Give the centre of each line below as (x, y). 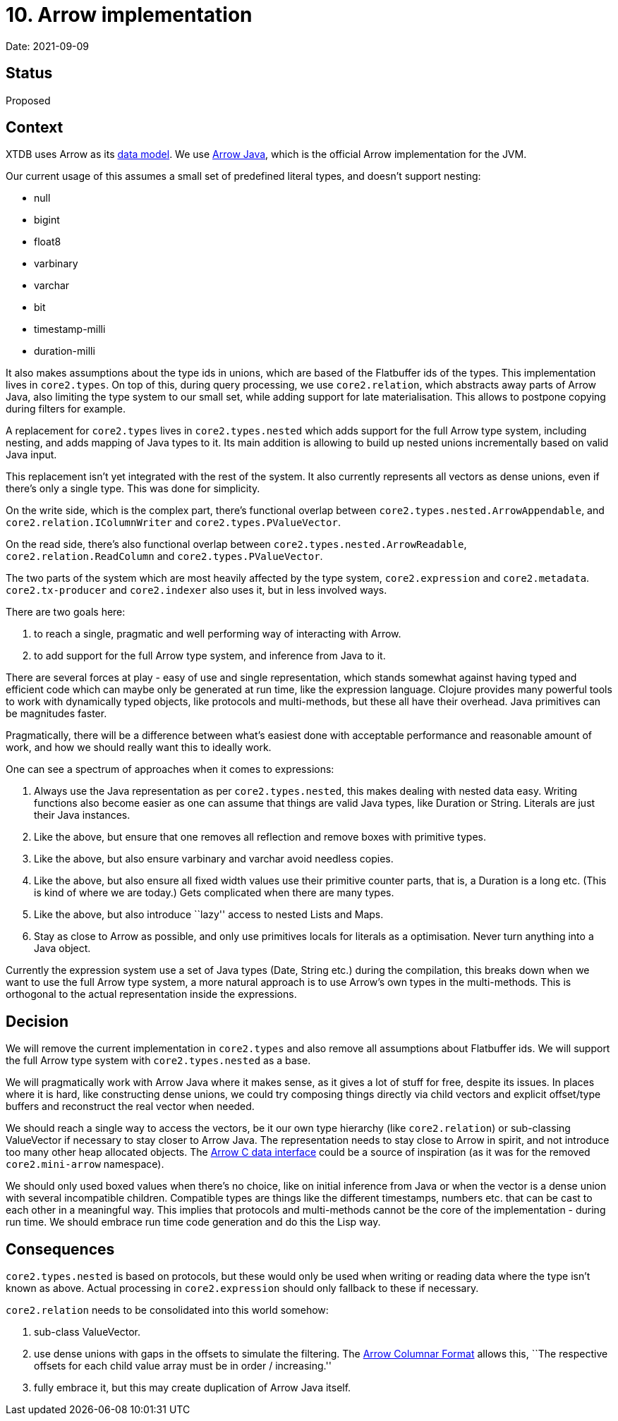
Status (29, 73)
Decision (37, 1021)
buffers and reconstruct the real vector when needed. (130, 1106)
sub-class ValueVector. (87, 1332)
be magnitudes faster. (56, 714)
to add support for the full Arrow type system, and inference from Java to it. (210, 656)
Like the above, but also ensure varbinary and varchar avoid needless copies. (214, 859)
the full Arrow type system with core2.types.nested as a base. (158, 1061)
